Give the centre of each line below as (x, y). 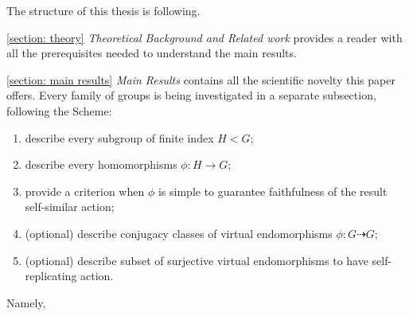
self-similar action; (70, 207)
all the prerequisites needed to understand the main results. (152, 53)
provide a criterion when (85, 191)
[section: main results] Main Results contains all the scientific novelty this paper (201, 79)
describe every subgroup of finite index (119, 137)
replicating (51, 276)
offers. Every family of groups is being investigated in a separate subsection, (191, 95)
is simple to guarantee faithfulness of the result (273, 191)
